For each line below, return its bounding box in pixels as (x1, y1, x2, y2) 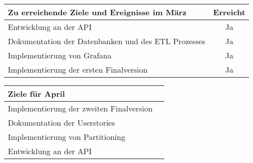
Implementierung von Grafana (8, 50, 112, 61)
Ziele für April (8, 88, 65, 99)
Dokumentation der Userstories (8, 117, 115, 128)
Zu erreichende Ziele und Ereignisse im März (8, 6, 187, 18)
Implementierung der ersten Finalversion (8, 64, 148, 75)
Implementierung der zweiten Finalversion (8, 103, 153, 114)
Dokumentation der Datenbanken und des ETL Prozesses (8, 35, 206, 47)
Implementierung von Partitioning (8, 131, 126, 142)
